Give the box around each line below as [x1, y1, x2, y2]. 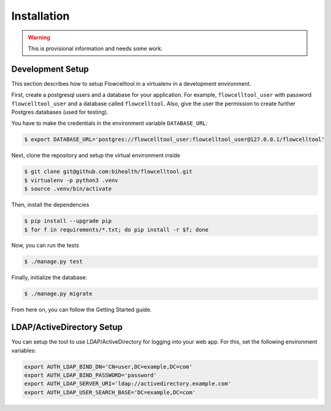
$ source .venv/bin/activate [24, 186, 112, 192]
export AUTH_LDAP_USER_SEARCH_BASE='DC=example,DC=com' [24, 389, 196, 396]
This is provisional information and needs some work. [28, 45, 163, 52]
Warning [28, 34, 50, 41]
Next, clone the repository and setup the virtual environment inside [11, 152, 180, 159]
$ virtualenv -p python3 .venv [24, 176, 119, 184]
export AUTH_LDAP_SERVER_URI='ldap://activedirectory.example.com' [24, 380, 232, 387]
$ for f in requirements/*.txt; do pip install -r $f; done [24, 226, 209, 233]
